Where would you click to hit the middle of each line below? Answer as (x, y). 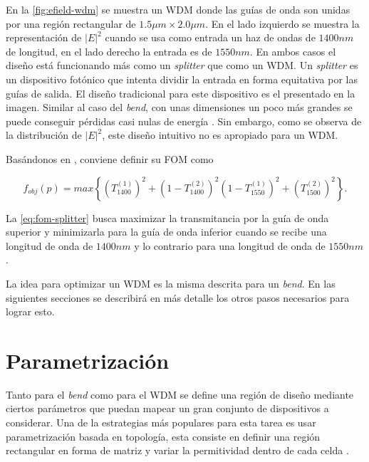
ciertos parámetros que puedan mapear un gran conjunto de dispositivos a (167, 408)
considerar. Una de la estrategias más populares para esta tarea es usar (161, 422)
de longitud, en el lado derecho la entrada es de (109, 51)
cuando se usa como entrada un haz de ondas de (210, 37)
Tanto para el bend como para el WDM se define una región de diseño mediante (180, 394)
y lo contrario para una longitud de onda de (230, 245)
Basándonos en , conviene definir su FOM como (110, 158)
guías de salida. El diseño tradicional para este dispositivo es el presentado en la (181, 93)
